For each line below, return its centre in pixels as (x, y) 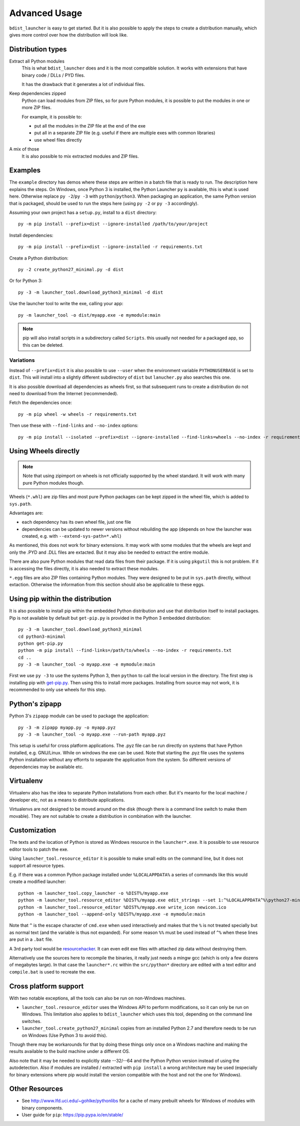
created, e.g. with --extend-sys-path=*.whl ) (71, 536)
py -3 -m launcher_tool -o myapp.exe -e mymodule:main (87, 665)
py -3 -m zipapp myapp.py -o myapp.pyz (67, 727)
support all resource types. (37, 865)
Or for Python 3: (26, 281)
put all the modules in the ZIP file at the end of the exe (90, 126)
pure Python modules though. (53, 483)
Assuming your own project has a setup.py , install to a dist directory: (83, 212)
